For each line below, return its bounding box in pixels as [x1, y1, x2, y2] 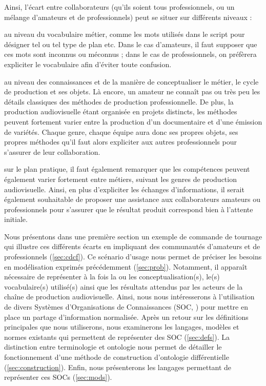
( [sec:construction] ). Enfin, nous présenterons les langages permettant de [4, 361, 232, 372]
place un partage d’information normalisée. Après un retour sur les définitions [4, 311, 249, 322]
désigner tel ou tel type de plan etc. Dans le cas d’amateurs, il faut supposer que [4, 38, 257, 49]
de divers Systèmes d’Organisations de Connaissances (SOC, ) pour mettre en [4, 301, 248, 312]
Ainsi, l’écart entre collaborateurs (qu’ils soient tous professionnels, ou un [4, 2, 235, 12]
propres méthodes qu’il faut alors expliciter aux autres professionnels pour [4, 136, 237, 147]
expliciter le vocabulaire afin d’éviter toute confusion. [4, 58, 172, 69]
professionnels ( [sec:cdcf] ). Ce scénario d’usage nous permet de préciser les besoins [4, 251, 262, 262]
